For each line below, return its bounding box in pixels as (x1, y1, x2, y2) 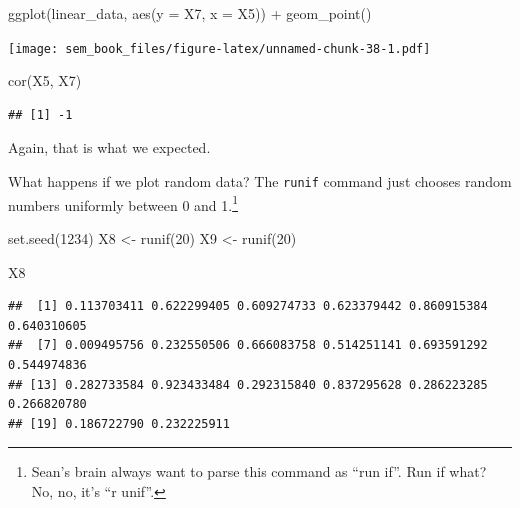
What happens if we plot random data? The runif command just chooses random (8, 171, 512, 192)
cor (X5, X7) (8, 70, 82, 91)
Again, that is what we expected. (8, 137, 211, 158)
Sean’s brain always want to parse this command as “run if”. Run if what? (31, 461, 487, 482)
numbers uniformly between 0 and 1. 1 (8, 191, 239, 215)
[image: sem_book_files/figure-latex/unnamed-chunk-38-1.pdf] (8, 41, 431, 56)
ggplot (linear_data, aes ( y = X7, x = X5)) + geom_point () (8, 3, 372, 23)
